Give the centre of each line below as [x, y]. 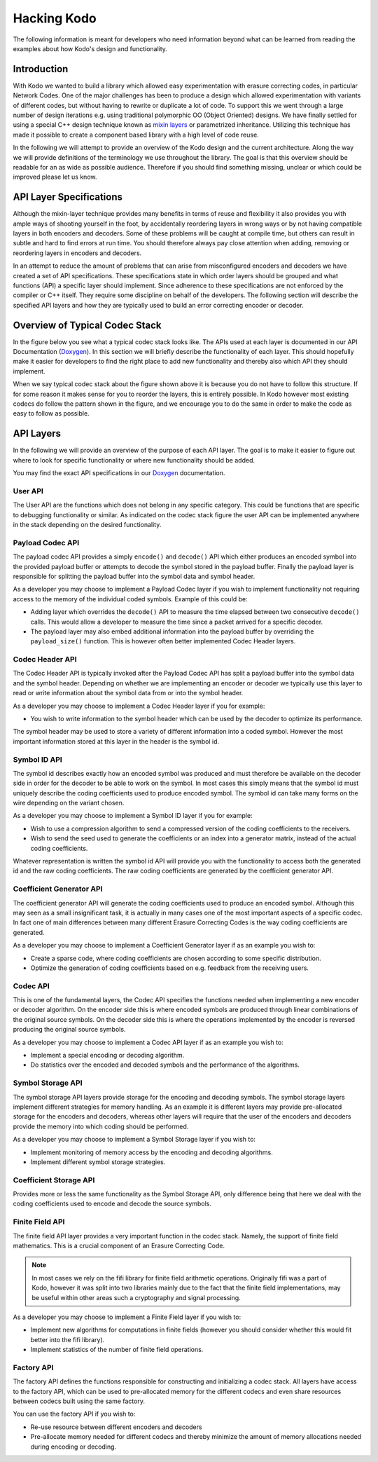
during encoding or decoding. [73, 1447]
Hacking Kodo [55, 18]
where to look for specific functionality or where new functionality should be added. [134, 460]
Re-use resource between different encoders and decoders [116, 1427]
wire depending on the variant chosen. [69, 803]
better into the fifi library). [68, 1339]
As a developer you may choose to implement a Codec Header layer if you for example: [139, 706]
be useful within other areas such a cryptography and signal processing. [136, 1297]
